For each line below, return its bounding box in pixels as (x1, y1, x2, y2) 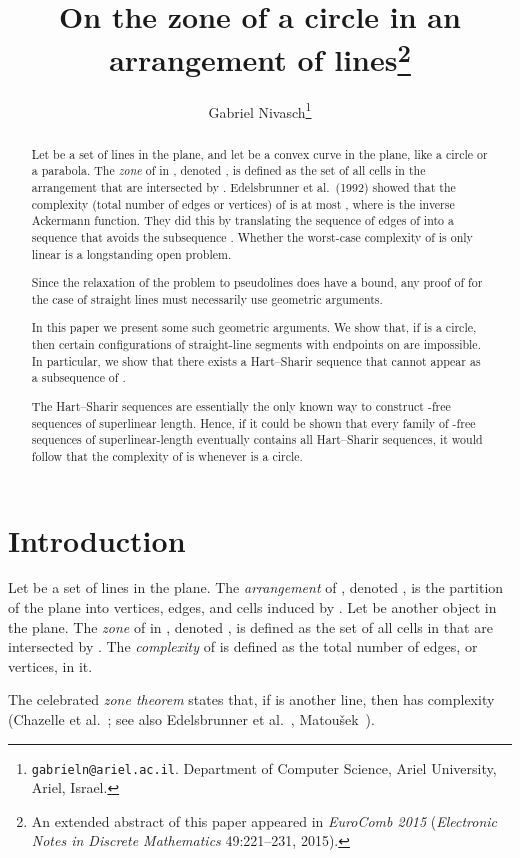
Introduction (8, 519, 186, 560)
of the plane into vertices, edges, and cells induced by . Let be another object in (8, 597, 497, 618)
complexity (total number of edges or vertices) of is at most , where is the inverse (31, 195, 455, 212)
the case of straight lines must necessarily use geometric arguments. (31, 290, 383, 307)
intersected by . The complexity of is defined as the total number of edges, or (8, 636, 478, 657)
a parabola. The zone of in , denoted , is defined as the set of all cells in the (31, 162, 426, 179)
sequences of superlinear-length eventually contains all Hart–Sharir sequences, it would (31, 431, 483, 448)
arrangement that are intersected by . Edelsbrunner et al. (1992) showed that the (31, 179, 456, 195)
